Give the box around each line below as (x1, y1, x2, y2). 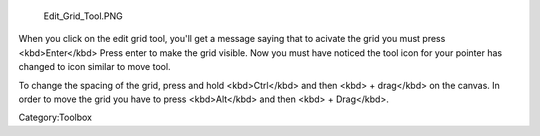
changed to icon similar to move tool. (18, 61, 171, 73)
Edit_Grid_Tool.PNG (43, 10, 124, 22)
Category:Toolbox (18, 111, 93, 124)
